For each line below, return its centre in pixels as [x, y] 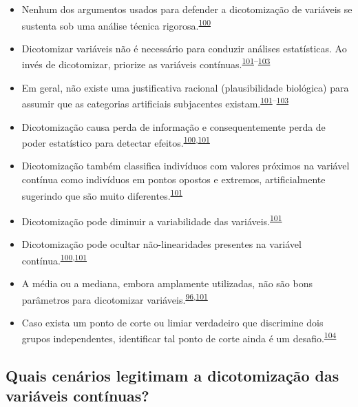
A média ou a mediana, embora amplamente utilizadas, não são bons [167, 283]
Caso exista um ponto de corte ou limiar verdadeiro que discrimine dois [172, 322]
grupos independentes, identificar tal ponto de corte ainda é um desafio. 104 [179, 337]
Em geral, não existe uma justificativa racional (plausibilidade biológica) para [185, 87]
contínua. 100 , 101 [54, 259]
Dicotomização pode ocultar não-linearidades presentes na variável [161, 244]
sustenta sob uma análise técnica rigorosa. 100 [116, 24]
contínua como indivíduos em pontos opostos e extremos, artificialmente [173, 179]
